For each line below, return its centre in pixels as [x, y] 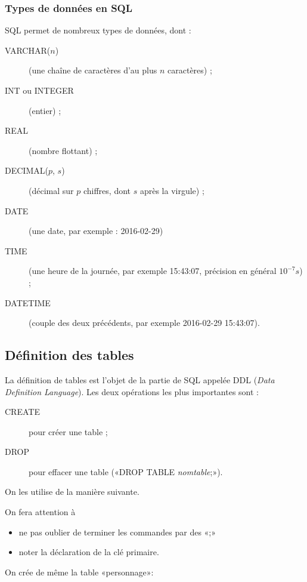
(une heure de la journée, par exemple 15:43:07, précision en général [153, 271]
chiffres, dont [107, 190]
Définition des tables [69, 355]
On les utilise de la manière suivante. [72, 492]
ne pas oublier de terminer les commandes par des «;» [117, 532]
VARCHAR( [28, 50]
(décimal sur [51, 190]
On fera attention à [40, 512]
